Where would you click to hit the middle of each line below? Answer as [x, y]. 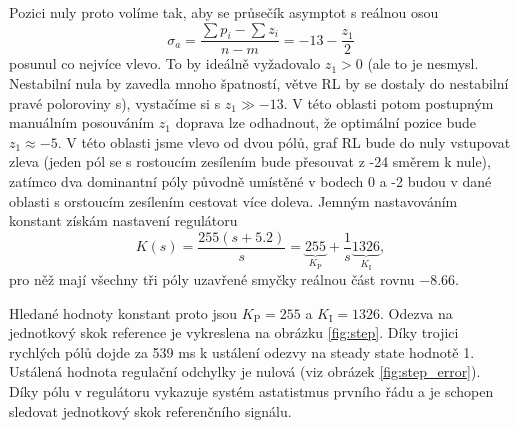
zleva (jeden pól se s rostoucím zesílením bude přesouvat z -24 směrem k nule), [250, 161]
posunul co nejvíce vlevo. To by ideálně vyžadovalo [165, 63]
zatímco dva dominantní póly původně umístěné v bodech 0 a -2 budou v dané [250, 180]
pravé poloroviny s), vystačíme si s [115, 102]
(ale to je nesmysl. [423, 63]
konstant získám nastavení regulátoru [123, 220]
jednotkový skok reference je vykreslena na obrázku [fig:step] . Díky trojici [234, 332]
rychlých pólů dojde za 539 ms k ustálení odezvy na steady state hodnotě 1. [242, 351]
